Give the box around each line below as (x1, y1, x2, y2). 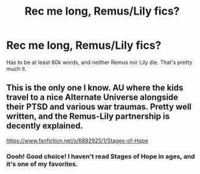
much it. (6, 65, 27, 72)
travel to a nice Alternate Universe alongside (6, 92, 178, 103)
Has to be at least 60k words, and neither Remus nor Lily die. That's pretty (6, 58, 193, 66)
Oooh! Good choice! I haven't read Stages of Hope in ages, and (6, 152, 196, 161)
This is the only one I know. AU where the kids (6, 83, 184, 93)
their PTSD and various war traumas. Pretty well (6, 102, 192, 112)
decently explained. (6, 120, 83, 131)
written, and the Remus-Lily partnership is (6, 111, 170, 122)
